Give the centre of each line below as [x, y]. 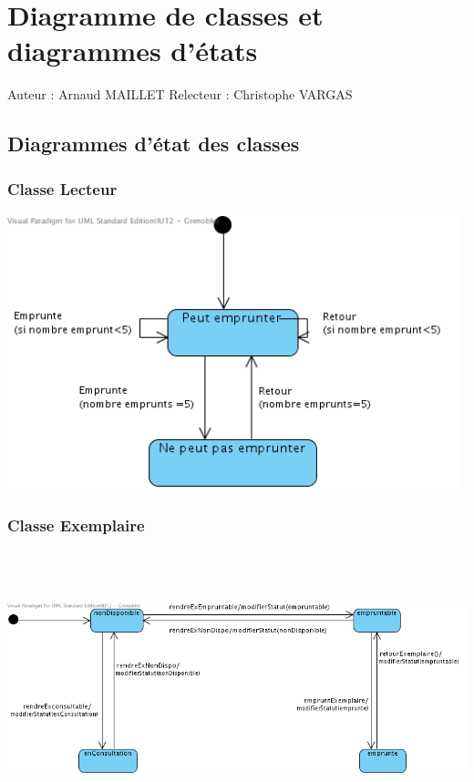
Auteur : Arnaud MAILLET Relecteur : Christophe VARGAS [180, 94]
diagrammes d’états [133, 51]
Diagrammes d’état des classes [154, 144]
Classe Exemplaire [76, 525]
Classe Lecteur [62, 188]
